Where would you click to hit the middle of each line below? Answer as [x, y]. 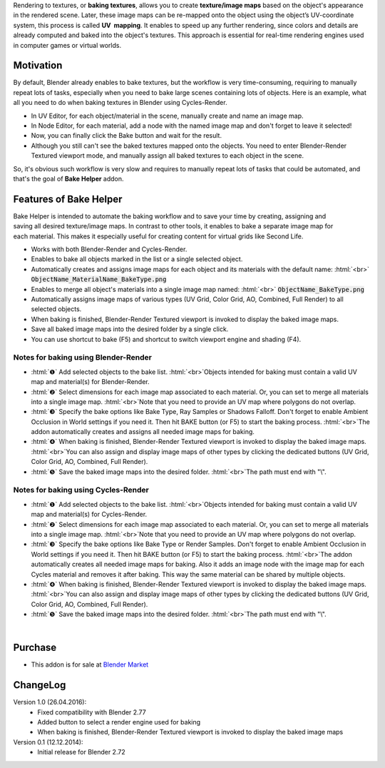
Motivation [38, 65]
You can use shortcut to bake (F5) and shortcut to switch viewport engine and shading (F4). [166, 339]
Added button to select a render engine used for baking [119, 722]
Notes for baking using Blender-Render [83, 358]
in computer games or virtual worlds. [67, 45]
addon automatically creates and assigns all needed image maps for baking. [143, 432]
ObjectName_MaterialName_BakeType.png [99, 279]
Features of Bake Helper [68, 199]
